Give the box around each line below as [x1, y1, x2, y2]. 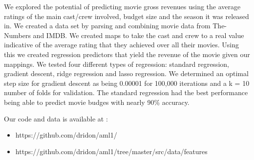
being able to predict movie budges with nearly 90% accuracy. [4, 97, 190, 107]
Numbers [4, 30, 31, 40]
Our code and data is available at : [4, 113, 108, 123]
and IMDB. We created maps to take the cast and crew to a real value [33, 30, 244, 40]
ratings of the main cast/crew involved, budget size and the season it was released [4, 11, 249, 21]
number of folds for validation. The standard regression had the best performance [4, 87, 248, 98]
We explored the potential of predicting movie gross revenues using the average [4, 1, 241, 11]
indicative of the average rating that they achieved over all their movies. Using [4, 40, 239, 50]
